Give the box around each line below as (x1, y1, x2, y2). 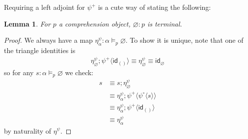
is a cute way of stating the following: (98, 2, 211, 12)
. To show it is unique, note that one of (125, 35, 244, 45)
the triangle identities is (4, 45, 76, 55)
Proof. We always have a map (4, 35, 93, 45)
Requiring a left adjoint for (4, 2, 85, 12)
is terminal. (147, 18, 182, 28)
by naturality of (4, 125, 52, 136)
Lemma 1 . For (4, 18, 51, 28)
